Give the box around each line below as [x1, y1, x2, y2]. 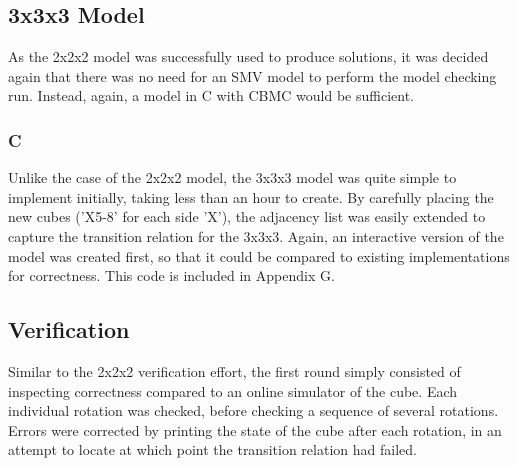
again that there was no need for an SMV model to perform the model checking [8, 65, 497, 86]
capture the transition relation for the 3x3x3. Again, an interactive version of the [8, 225, 504, 246]
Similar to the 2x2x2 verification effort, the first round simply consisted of [8, 360, 461, 381]
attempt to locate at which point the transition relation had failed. [8, 439, 417, 460]
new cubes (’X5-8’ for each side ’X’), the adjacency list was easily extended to [8, 206, 486, 227]
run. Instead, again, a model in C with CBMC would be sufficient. [8, 85, 414, 106]
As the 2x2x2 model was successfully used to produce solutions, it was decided [8, 46, 489, 67]
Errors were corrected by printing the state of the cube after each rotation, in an [8, 419, 502, 440]
